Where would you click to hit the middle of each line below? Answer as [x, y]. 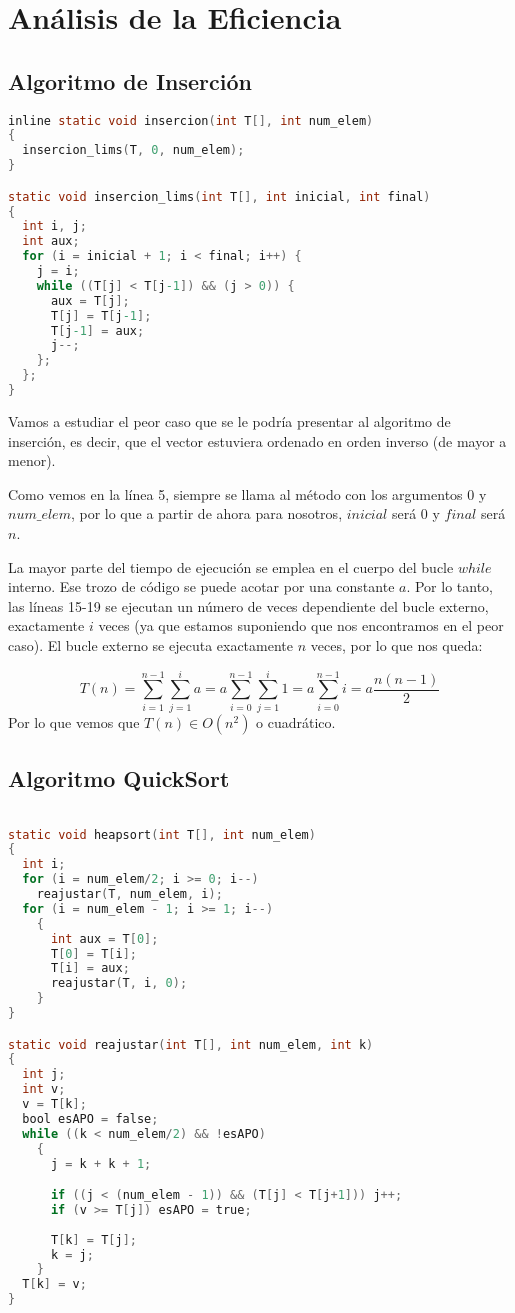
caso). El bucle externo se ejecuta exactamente [150, 644]
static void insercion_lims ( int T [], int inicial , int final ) [219, 196]
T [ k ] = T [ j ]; [93, 1239]
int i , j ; [54, 226]
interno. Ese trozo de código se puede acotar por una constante [201, 586]
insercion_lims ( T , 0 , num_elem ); [133, 150]
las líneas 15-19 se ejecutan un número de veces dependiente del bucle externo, [248, 605]
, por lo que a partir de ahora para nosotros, [206, 513]
